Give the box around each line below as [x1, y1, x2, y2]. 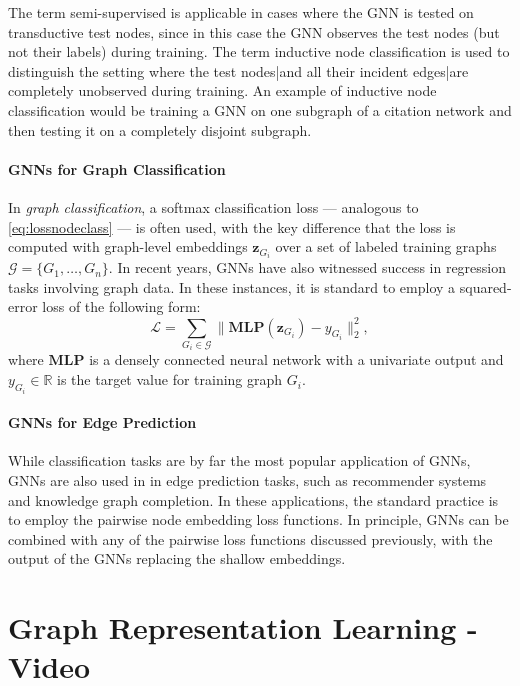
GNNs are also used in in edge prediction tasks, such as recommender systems [8, 469, 487, 490]
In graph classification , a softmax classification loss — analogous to [8, 196, 419, 217]
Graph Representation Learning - [8, 607, 478, 648]
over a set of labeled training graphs [275, 236, 497, 257]
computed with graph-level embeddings [8, 236, 248, 257]
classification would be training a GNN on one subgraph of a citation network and [8, 99, 512, 120]
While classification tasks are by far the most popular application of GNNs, [8, 450, 471, 471]
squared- [459, 276, 512, 297]
